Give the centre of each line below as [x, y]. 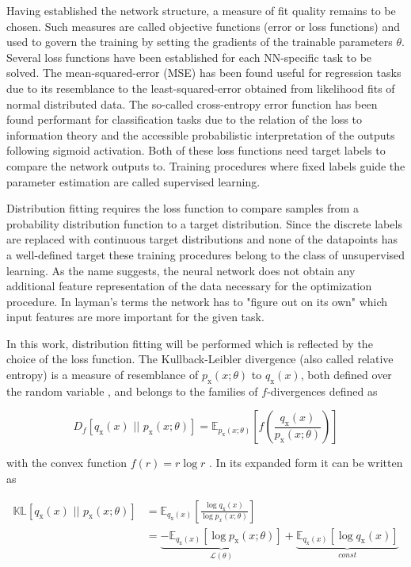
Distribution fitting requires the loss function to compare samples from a [183, 208]
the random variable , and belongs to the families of [132, 391]
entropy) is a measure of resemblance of [103, 375]
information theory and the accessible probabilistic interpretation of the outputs [201, 134]
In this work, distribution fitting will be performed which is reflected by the [190, 343]
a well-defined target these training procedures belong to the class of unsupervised [206, 254]
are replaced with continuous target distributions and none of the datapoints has [202, 239]
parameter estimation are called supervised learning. [133, 181]
